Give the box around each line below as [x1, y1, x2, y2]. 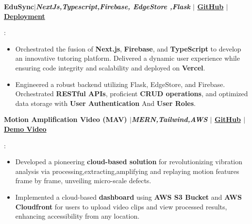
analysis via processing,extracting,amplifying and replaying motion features [15, 166, 239, 176]
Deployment [4, 11, 45, 21]
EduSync [4, 1, 34, 11]
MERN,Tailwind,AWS [131, 114, 208, 124]
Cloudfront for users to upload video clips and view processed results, [15, 201, 227, 211]
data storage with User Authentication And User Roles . [15, 98, 196, 108]
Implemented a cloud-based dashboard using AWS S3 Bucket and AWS [15, 191, 242, 202]
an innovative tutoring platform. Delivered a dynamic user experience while [15, 53, 240, 63]
